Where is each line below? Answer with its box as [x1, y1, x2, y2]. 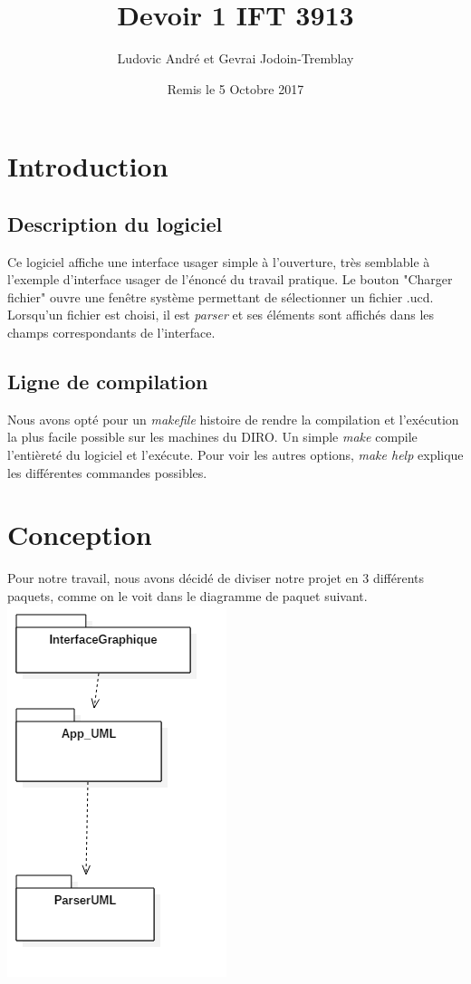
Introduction [7, 148, 168, 185]
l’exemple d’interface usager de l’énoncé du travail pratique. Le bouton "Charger [7, 270, 453, 289]
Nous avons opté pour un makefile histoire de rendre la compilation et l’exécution [7, 409, 459, 428]
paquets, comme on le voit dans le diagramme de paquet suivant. [7, 586, 368, 605]
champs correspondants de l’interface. [7, 323, 216, 342]
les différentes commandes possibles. [7, 463, 207, 482]
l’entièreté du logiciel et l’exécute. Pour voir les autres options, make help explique [7, 445, 464, 464]
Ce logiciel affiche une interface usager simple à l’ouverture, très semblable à [7, 252, 430, 271]
